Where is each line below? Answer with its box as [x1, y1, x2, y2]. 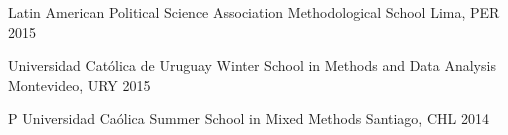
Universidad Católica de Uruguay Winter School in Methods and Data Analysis [8, 55, 496, 76]
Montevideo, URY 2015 [8, 74, 151, 95]
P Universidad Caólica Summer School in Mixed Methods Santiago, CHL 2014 [8, 108, 489, 129]
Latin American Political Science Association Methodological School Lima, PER [8, 2, 500, 22]
